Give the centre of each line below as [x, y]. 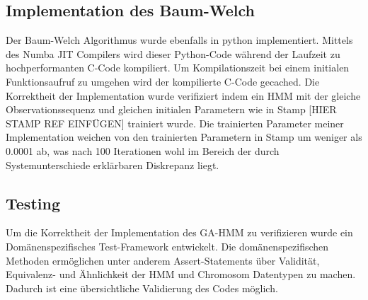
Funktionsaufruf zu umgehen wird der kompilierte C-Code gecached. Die [163, 81]
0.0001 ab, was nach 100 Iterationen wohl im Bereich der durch [143, 150]
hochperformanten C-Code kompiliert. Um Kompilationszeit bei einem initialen [178, 68]
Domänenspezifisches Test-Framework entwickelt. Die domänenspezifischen [167, 246]
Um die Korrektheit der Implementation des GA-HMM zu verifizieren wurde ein [179, 232]
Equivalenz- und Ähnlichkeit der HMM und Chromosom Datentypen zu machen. [181, 274]
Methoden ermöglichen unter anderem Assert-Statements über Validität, [163, 260]
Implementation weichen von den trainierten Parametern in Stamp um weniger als [184, 137]
